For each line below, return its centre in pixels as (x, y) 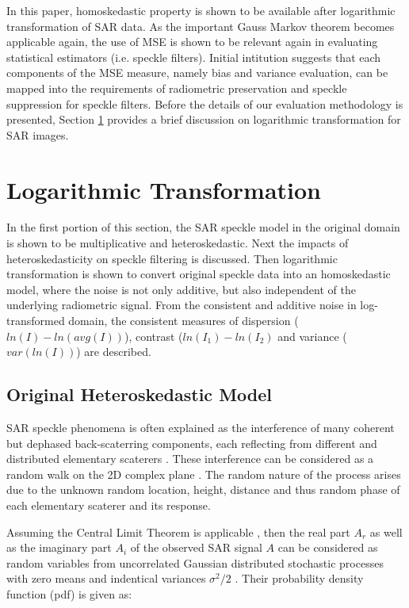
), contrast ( (153, 336)
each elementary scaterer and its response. (109, 505)
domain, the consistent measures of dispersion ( (183, 321)
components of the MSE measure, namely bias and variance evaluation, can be (197, 73)
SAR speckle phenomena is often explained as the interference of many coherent (201, 428)
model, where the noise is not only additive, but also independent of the (181, 289)
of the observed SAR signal (196, 547)
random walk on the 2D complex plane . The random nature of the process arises (204, 474)
